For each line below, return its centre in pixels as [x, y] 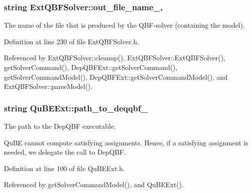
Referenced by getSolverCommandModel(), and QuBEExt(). [94, 184]
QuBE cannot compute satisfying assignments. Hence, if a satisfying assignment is [126, 142]
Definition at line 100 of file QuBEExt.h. [64, 168]
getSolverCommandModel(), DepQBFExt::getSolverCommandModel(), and [116, 77]
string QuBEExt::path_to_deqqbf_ [76, 108]
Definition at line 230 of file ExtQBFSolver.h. [72, 41]
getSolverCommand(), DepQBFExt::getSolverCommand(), [91, 67]
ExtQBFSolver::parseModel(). [48, 86]
